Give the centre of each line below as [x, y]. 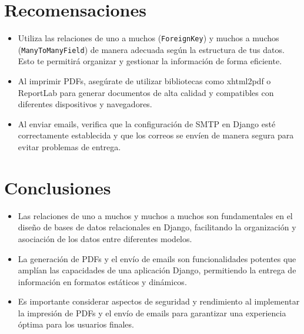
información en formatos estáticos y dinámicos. [102, 281]
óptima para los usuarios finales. [76, 324]
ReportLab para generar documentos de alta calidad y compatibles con [146, 92]
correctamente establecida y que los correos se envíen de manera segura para [156, 135]
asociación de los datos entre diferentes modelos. [105, 238]
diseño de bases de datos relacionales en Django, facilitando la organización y [157, 227]
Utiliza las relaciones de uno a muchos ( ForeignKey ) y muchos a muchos [148, 38]
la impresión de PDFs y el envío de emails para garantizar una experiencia [152, 312]
